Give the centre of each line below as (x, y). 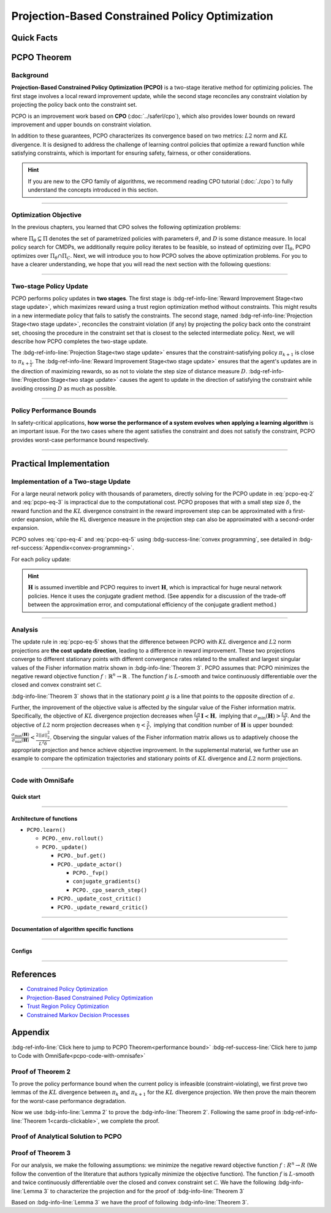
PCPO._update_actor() (90, 864)
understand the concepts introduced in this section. (93, 190)
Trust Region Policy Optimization (68, 1006)
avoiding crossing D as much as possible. (64, 388)
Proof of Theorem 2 (41, 1071)
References (34, 975)
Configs (22, 951)
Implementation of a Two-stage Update (71, 481)
